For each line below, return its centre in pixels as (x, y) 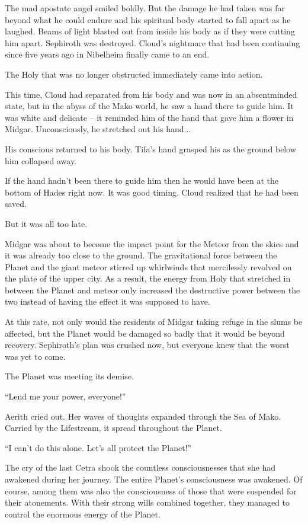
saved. (16, 204)
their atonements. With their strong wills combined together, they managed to (147, 502)
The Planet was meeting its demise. (69, 376)
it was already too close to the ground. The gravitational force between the (141, 255)
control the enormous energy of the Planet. (83, 514)
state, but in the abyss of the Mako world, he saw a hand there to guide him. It (149, 106)
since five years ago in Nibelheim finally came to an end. (107, 54)
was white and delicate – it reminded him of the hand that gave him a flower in (149, 117)
